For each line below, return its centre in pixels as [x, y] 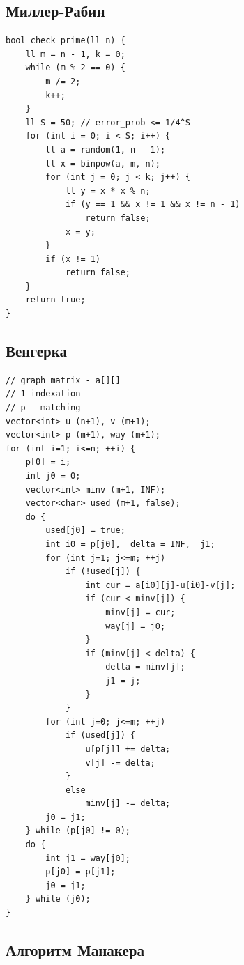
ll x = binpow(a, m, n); [103, 163]
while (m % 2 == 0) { [75, 68]
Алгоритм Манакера [75, 950]
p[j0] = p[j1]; [81, 872]
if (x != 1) [73, 259]
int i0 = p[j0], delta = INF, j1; [130, 544]
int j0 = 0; [53, 476]
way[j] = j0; [136, 626]
